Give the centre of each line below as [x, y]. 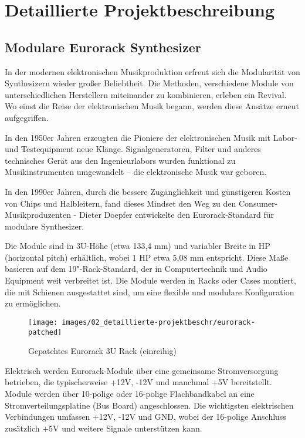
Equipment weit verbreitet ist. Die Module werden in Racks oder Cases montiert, [150, 280]
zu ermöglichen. [33, 303]
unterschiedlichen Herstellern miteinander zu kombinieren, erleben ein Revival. [146, 94]
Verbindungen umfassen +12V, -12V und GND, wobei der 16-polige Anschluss [145, 417]
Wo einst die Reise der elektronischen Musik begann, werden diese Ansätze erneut [152, 106]
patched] [45, 332]
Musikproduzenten [38, 215]
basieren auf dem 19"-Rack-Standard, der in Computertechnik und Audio [136, 269]
